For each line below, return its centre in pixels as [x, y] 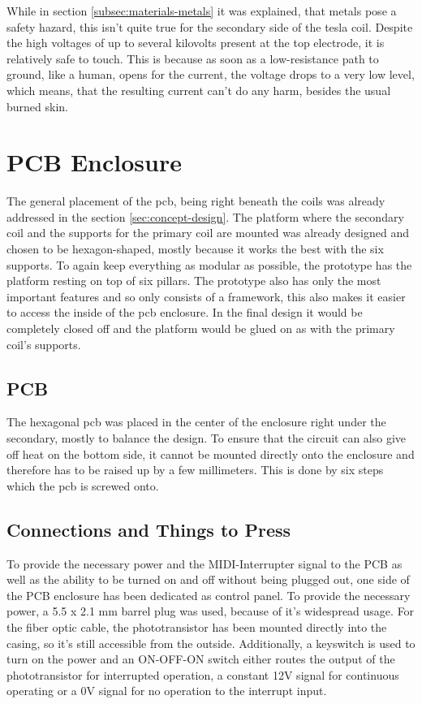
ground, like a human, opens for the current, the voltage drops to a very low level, [211, 74]
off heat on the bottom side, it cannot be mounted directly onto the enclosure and [211, 453]
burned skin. [37, 106]
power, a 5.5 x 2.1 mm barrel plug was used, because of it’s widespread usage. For [211, 611]
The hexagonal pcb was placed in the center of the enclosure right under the [196, 422]
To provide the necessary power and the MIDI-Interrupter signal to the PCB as [205, 563]
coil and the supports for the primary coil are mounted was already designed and [208, 233]
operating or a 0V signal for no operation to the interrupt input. [167, 691]
